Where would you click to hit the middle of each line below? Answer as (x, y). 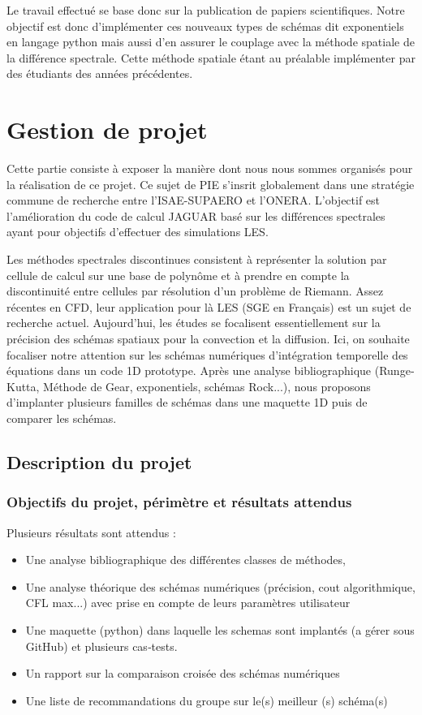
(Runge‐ (394, 370)
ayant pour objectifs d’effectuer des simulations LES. (138, 232)
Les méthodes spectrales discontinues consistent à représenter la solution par (197, 259)
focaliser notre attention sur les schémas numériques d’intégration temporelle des (207, 354)
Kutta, (23, 386)
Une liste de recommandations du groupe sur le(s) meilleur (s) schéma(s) (207, 700)
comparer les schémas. (62, 418)
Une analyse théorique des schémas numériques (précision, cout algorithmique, (220, 586)
